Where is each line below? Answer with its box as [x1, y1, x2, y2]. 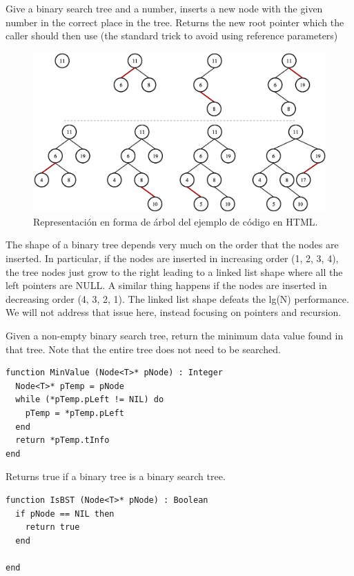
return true [25, 522, 80, 533]
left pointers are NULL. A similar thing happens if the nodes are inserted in [6, 278, 327, 292]
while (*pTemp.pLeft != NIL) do [15, 395, 164, 405]
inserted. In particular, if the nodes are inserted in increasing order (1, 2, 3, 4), [6, 251, 339, 266]
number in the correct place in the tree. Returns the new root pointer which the [6, 14, 344, 29]
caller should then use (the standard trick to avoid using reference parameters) [6, 28, 338, 43]
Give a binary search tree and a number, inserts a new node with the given [6, 1, 323, 15]
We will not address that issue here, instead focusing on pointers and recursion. [6, 305, 342, 319]
